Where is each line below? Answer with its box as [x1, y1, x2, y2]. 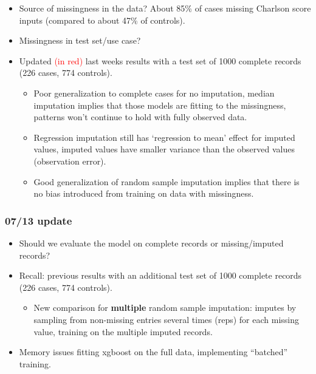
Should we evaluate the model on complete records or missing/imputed [19, 236, 284, 249]
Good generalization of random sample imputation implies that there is [33, 175, 300, 188]
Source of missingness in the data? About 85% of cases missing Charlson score [19, 2, 311, 14]
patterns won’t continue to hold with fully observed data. [33, 110, 247, 123]
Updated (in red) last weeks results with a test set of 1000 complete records [19, 54, 301, 67]
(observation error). [33, 154, 106, 167]
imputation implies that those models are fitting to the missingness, [33, 98, 286, 111]
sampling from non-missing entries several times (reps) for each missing [33, 313, 299, 325]
